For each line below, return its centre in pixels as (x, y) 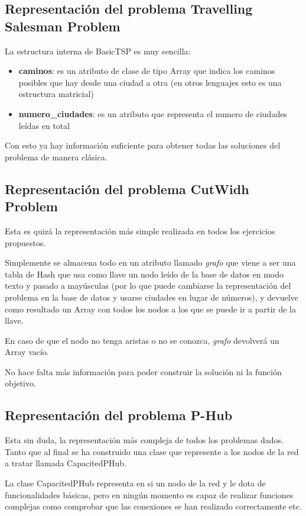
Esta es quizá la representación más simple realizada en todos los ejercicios (140, 230)
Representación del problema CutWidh (127, 188)
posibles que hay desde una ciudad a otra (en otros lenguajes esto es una (150, 82)
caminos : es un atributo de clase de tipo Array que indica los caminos (147, 71)
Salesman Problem (63, 26)
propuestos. (25, 242)
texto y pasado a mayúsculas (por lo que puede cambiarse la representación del (148, 286)
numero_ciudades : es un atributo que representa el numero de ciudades (153, 113)
